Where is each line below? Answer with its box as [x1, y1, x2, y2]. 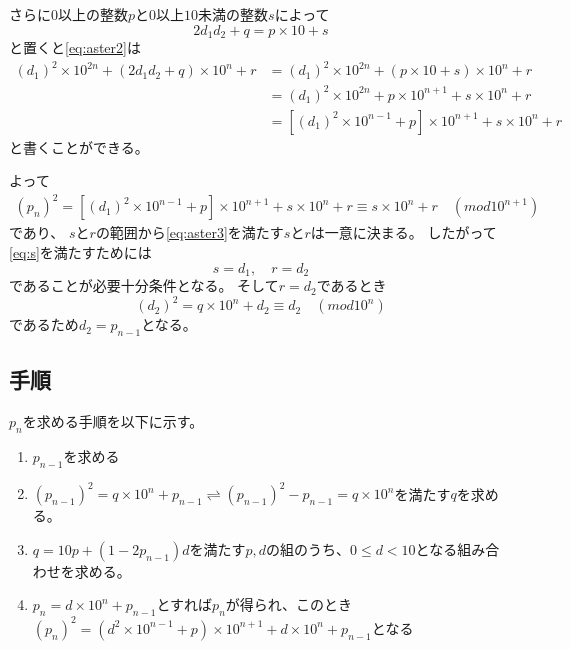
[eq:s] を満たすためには [9, 242, 152, 263]
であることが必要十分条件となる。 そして [9, 275, 279, 296]
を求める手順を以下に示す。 [22, 411, 204, 432]
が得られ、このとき [225, 594, 352, 615]
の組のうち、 [266, 538, 350, 559]
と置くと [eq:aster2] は [9, 37, 141, 58]
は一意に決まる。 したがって [310, 222, 497, 243]
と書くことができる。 [9, 136, 149, 157]
